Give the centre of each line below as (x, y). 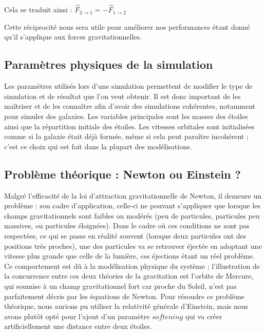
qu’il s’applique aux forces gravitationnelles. (73, 37)
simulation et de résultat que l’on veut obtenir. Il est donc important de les (122, 96)
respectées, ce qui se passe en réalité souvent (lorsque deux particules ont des (125, 235)
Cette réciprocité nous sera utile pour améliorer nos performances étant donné (127, 26)
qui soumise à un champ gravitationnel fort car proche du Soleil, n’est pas (120, 286)
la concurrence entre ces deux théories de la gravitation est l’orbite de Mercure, (129, 276)
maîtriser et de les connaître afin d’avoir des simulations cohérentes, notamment (130, 106)
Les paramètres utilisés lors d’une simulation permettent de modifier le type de (128, 86)
